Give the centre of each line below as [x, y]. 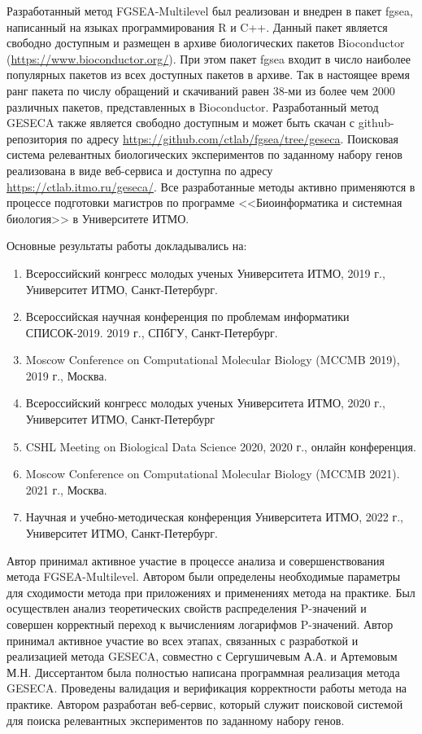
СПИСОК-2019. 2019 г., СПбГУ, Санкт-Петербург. [152, 332]
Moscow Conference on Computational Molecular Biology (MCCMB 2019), [213, 360]
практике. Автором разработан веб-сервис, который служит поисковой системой [205, 703]
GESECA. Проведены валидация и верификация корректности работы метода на [207, 688]
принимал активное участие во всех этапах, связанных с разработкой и [183, 640]
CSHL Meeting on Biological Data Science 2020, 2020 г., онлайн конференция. [221, 446]
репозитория [37, 138]
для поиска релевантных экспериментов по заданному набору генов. [176, 720]
